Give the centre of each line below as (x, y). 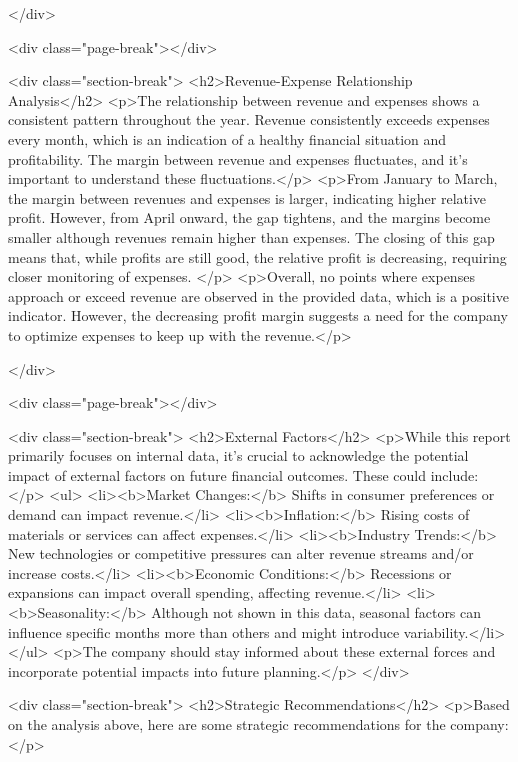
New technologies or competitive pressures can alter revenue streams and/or (241, 553)
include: (454, 474)
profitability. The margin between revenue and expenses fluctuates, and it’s (238, 158)
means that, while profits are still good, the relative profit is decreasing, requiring (257, 256)
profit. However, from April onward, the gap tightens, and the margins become (249, 217)
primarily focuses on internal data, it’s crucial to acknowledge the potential (238, 455)
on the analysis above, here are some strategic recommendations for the (227, 724)
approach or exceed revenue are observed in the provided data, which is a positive (258, 295)
